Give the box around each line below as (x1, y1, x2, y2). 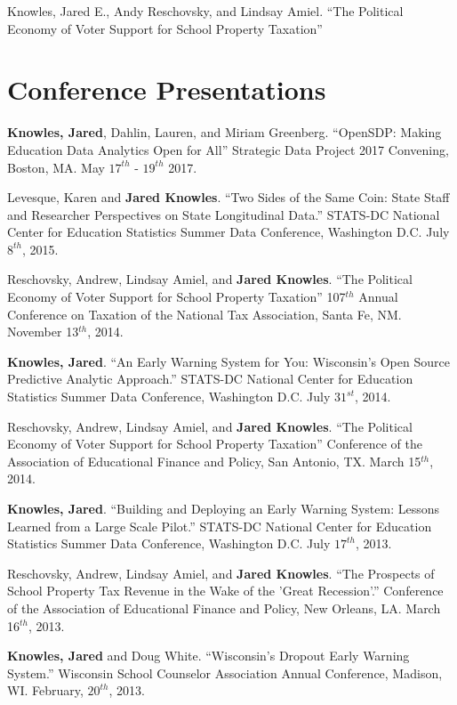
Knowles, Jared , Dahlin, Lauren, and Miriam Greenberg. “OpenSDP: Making (7, 123, 442, 142)
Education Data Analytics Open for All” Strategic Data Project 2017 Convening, (7, 140, 449, 158)
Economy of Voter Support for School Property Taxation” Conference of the (7, 434, 422, 453)
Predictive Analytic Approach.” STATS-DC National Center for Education (7, 369, 413, 388)
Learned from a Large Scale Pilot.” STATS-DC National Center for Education (7, 516, 432, 535)
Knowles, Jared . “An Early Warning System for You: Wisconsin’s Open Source (7, 352, 450, 370)
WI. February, (7, 681, 84, 700)
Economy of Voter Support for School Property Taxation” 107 (7, 288, 346, 306)
